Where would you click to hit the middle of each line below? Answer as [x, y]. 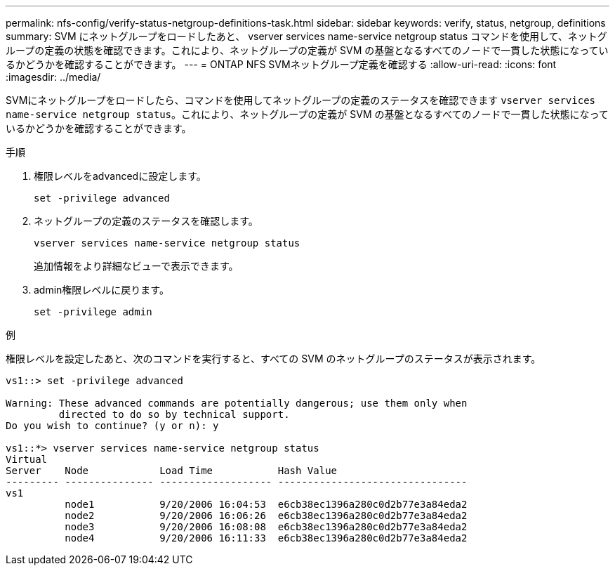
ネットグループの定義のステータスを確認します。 [146, 221]
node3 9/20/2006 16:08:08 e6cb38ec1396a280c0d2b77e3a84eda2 [266, 527]
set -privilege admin [93, 312]
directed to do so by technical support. [174, 414]
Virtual [27, 459]
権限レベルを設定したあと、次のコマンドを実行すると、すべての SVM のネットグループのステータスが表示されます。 [273, 359]
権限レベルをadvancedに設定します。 [120, 176]
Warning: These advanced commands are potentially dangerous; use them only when [237, 403]
